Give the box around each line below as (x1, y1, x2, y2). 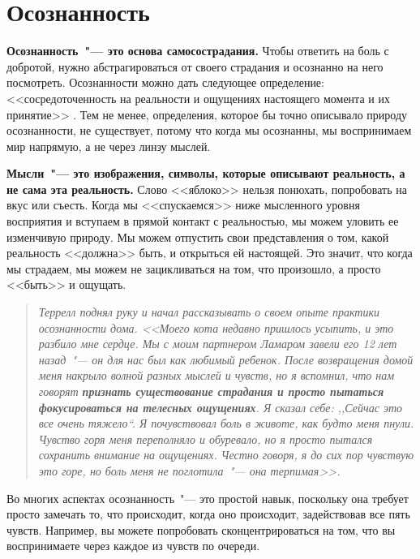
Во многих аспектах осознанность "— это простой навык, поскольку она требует (6, 489, 409, 506)
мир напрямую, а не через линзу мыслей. (6, 137, 211, 154)
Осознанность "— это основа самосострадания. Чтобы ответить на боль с (6, 42, 389, 59)
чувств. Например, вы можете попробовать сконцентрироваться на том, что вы (6, 521, 396, 538)
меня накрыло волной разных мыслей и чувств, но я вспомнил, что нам (38, 367, 395, 384)
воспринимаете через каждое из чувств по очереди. (6, 537, 260, 554)
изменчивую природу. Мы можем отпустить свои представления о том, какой (6, 228, 389, 245)
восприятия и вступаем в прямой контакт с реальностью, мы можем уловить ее (6, 213, 399, 230)
